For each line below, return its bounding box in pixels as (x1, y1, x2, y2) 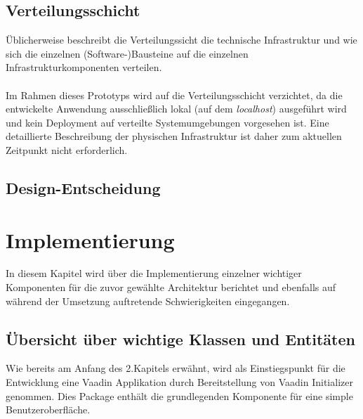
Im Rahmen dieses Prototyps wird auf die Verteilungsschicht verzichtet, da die (6, 87, 343, 102)
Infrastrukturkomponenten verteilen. (6, 60, 162, 75)
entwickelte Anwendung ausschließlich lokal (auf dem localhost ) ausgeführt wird (6, 101, 347, 116)
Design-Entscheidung (6, 176, 161, 198)
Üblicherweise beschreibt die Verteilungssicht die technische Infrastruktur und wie (6, 32, 357, 47)
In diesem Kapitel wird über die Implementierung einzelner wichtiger (6, 266, 302, 281)
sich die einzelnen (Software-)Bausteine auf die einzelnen (6, 46, 249, 60)
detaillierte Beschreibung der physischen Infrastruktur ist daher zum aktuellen (6, 129, 342, 143)
